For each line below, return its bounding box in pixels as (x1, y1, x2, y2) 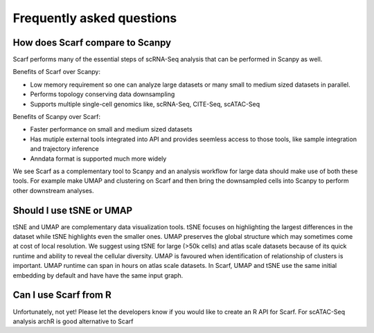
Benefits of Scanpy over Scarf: (12, 113, 100, 121)
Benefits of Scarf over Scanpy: (12, 68, 100, 76)
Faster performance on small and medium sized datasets (30, 125, 193, 134)
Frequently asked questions (12, 10, 177, 26)
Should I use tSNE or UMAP (12, 204, 133, 216)
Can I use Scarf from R (12, 289, 112, 301)
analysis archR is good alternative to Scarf (12, 317, 134, 325)
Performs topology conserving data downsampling (30, 90, 175, 98)
